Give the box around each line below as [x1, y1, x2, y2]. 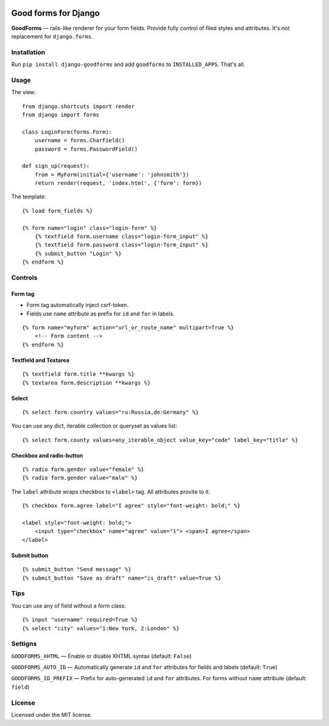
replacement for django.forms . [11, 32, 93, 40]
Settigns [11, 639, 37, 648]
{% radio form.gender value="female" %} [22, 466, 144, 473]
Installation [11, 48, 46, 56]
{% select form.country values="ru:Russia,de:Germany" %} [22, 409, 199, 415]
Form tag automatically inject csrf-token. [26, 301, 129, 309]
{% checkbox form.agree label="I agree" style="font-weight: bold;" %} [22, 502, 241, 509]
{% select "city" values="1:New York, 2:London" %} [22, 625, 180, 631]
